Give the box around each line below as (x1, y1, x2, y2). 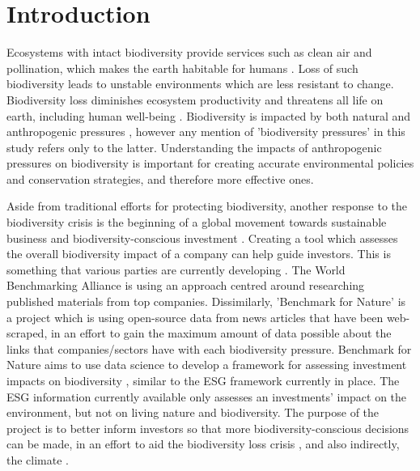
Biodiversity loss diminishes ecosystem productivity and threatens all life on (6, 91, 384, 108)
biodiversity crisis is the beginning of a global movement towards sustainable (6, 214, 387, 231)
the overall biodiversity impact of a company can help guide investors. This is (6, 245, 391, 262)
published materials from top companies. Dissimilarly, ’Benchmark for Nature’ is (6, 293, 406, 310)
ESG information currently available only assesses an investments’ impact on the (6, 388, 407, 405)
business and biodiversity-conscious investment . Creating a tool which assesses (6, 229, 398, 246)
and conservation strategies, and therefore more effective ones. (6, 170, 314, 187)
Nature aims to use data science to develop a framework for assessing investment (6, 356, 407, 373)
